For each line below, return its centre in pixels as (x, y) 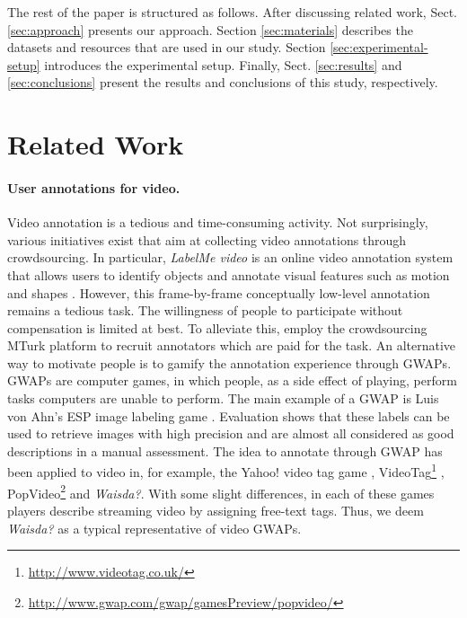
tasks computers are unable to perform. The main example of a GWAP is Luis (223, 398)
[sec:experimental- (379, 47)
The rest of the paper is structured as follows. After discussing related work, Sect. (232, 12)
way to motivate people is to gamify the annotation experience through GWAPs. (229, 362)
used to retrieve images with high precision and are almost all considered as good (231, 433)
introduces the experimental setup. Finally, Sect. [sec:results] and (223, 64)
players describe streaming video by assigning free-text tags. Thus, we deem (216, 510)
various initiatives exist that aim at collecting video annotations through (207, 239)
